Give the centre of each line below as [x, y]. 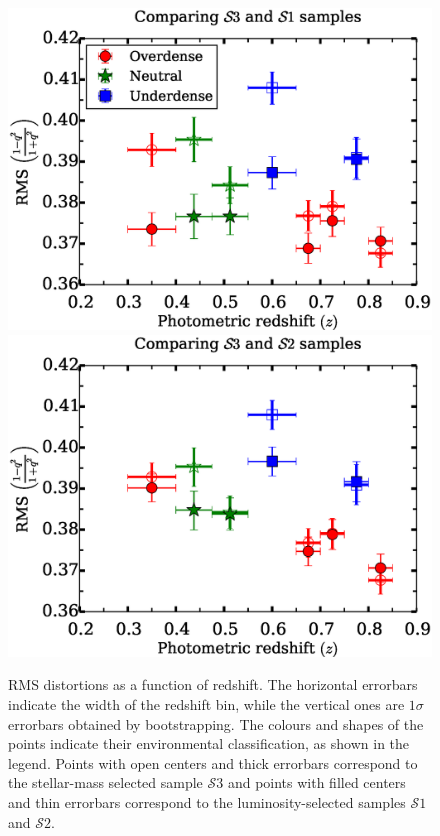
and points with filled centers [316, 782]
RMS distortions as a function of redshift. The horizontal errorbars [213, 684]
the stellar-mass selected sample [105, 782]
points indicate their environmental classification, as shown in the [209, 743]
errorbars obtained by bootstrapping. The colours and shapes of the [216, 723]
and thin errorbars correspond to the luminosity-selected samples [207, 802]
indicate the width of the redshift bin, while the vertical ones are [206, 704]
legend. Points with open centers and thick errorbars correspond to [213, 762]
